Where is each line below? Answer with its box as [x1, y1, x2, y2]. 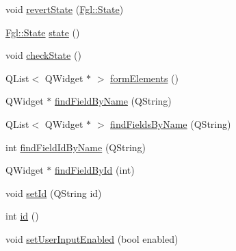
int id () [5, 209, 39, 223]
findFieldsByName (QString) [110, 116, 231, 131]
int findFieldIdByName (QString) [5, 140, 146, 154]
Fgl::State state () [5, 25, 80, 39]
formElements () [110, 70, 179, 85]
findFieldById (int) [54, 163, 135, 177]
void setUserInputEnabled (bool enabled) [5, 231, 179, 246]
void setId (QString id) [5, 185, 102, 200]
